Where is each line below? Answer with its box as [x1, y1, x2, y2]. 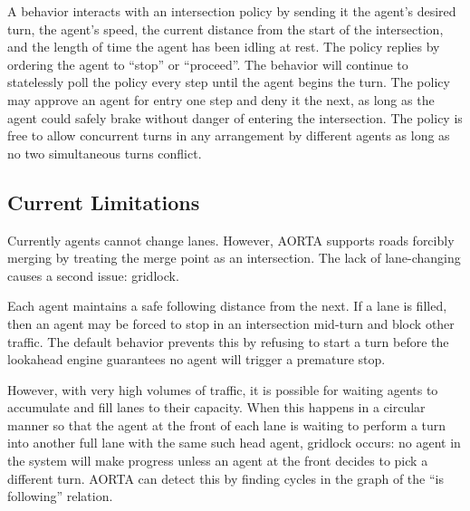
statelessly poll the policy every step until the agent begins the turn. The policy [7, 72, 450, 92]
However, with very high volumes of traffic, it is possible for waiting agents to [7, 380, 438, 399]
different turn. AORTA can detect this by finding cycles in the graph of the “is [7, 468, 444, 487]
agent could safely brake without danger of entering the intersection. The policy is [7, 108, 463, 127]
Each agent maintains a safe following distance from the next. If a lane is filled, [7, 296, 447, 315]
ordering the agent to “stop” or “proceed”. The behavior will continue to [7, 54, 408, 73]
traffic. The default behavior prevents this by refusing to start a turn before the [7, 332, 449, 351]
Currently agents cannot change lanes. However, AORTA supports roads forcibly [7, 230, 455, 249]
